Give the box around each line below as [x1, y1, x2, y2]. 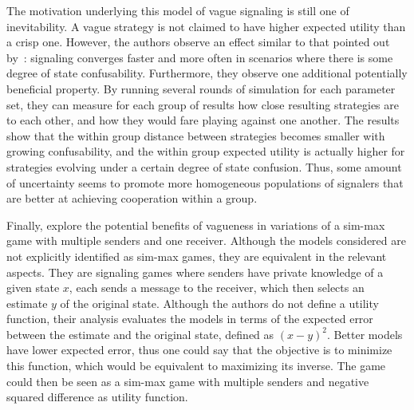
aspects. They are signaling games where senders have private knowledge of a [6, 263, 384, 280]
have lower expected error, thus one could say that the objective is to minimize [6, 341, 392, 358]
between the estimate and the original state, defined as [6, 325, 274, 342]
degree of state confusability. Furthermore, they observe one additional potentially [6, 65, 408, 81]
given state [6, 279, 60, 296]
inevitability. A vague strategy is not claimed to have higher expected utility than [6, 18, 406, 34]
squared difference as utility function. [6, 388, 188, 405]
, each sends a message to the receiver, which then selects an [69, 279, 365, 296]
